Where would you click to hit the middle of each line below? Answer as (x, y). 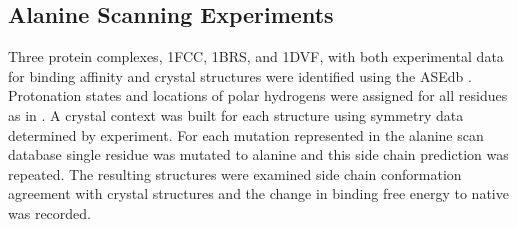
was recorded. (49, 212)
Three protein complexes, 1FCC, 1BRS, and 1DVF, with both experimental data (256, 56)
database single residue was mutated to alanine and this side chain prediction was (258, 154)
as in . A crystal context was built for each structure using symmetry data (236, 114)
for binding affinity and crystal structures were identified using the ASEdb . (240, 75)
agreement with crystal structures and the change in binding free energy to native (258, 193)
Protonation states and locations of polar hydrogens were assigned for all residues (258, 95)
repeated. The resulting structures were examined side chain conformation (235, 173)
